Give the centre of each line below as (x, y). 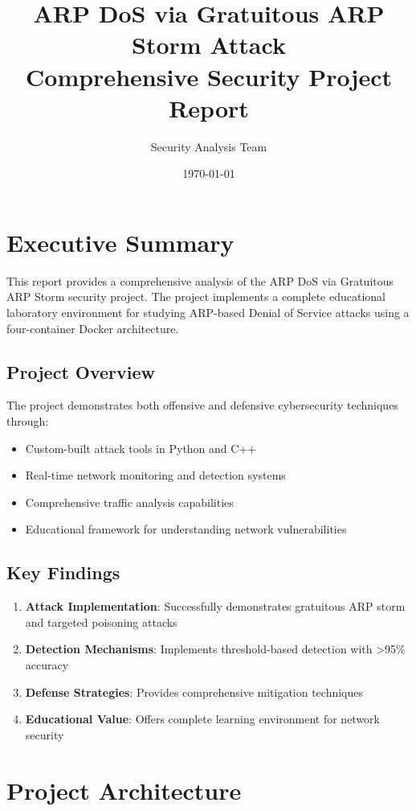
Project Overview (81, 371)
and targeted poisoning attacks (101, 622)
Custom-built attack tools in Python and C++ (141, 448)
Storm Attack (209, 45)
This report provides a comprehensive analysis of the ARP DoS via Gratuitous (200, 280)
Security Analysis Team (209, 146)
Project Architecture (124, 790)
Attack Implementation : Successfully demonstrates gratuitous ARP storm (215, 606)
